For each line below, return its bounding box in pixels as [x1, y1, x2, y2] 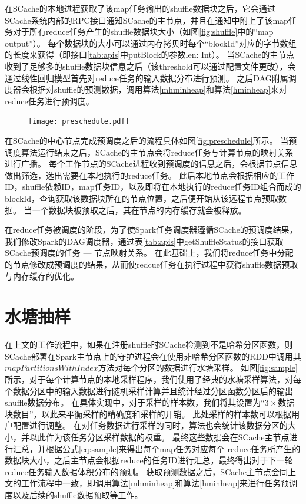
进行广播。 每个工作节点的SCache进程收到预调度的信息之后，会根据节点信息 [5, 157, 298, 170]
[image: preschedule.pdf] [28, 117, 129, 126]
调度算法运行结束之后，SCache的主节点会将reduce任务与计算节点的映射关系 [5, 146, 294, 158]
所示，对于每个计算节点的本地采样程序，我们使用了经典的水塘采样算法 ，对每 [5, 373, 301, 386]
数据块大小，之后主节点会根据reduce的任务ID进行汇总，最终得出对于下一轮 [5, 454, 293, 466]
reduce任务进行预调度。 [5, 94, 94, 107]
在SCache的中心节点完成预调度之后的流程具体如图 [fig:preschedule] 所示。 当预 [5, 134, 297, 146]
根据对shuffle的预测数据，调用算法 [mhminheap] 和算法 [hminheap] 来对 [29, 83, 287, 95]
